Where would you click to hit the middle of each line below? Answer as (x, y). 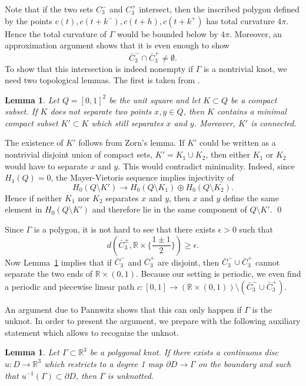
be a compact (254, 99)
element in (24, 209)
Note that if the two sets (49, 9)
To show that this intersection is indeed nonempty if (99, 68)
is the (262, 309)
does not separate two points (101, 111)
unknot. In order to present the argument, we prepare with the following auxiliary (153, 321)
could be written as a (238, 143)
